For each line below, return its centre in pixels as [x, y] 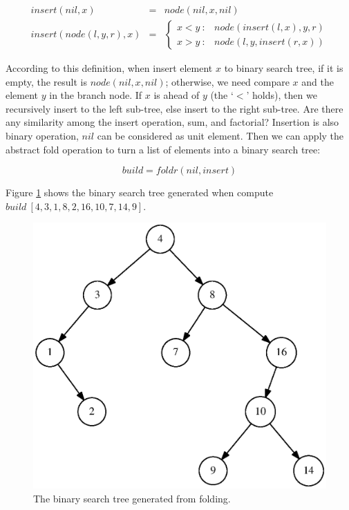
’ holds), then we [282, 95]
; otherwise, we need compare [227, 81]
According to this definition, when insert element [109, 68]
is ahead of [177, 95]
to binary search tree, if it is [284, 68]
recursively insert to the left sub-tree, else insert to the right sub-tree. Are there [174, 108]
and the [318, 81]
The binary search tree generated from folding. [132, 498]
